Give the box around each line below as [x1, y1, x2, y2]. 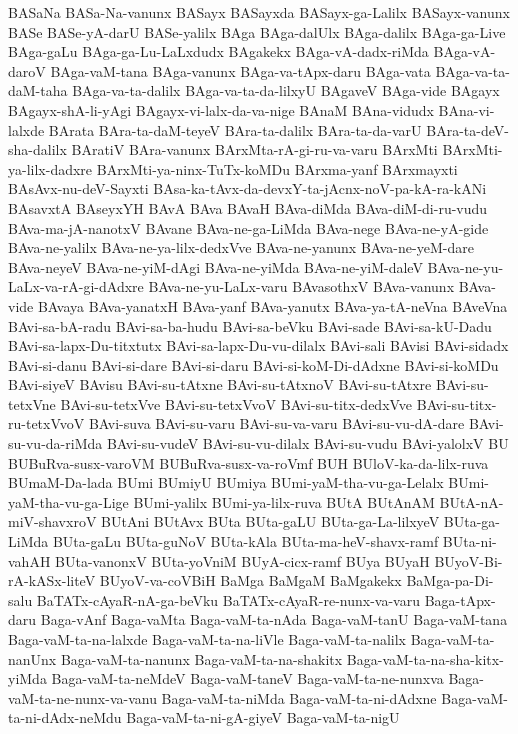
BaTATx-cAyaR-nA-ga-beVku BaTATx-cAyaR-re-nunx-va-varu [36, 589, 420, 610]
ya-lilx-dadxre [8, 158, 93, 179]
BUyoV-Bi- [434, 550, 503, 571]
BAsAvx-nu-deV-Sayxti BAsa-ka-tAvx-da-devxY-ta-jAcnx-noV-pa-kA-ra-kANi [8, 178, 487, 199]
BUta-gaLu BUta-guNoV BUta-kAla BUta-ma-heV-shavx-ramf [52, 531, 439, 552]
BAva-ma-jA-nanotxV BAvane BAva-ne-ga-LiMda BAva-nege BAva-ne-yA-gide [8, 217, 489, 238]
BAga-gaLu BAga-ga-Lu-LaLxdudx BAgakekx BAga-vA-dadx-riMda [8, 41, 429, 62]
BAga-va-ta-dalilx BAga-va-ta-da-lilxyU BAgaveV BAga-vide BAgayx [72, 80, 500, 101]
